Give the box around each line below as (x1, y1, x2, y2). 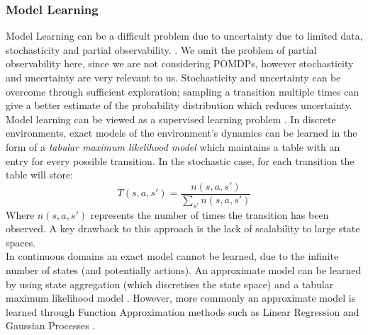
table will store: (6, 167, 74, 182)
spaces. (6, 234, 36, 249)
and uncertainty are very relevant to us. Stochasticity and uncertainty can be (6, 70, 341, 84)
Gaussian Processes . (6, 318, 96, 333)
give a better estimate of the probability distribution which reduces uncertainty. (6, 98, 352, 113)
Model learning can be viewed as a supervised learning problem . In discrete (6, 111, 336, 126)
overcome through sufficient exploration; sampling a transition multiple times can (6, 84, 359, 98)
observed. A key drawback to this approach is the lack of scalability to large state (6, 221, 360, 236)
